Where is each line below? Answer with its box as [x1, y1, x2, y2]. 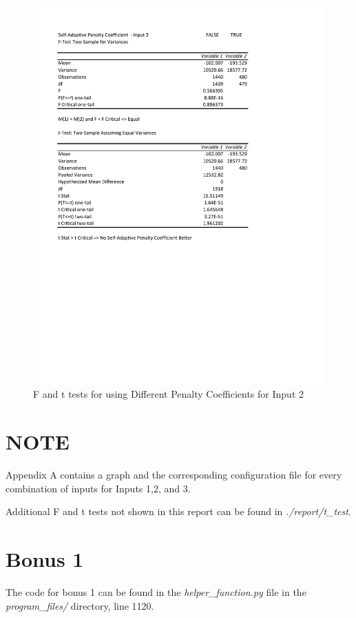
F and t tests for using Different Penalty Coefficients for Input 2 [33, 387, 304, 401]
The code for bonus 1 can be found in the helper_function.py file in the [6, 585, 306, 599]
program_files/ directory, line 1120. [6, 598, 154, 612]
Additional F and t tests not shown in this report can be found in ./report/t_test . [6, 504, 351, 519]
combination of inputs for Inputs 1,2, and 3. [6, 481, 191, 495]
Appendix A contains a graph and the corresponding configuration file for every [6, 467, 342, 482]
